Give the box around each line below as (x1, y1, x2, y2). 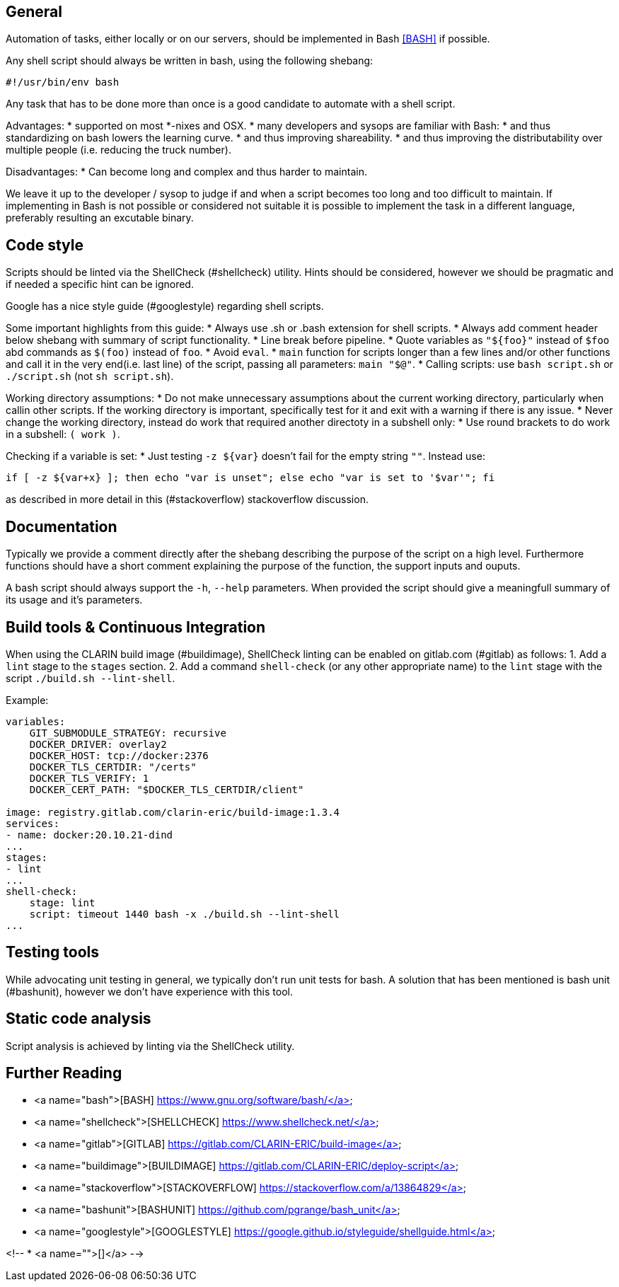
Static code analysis (6, 1010, 151, 1028)
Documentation (6, 517, 117, 536)
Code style (6, 236, 83, 254)
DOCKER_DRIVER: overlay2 (29, 738, 167, 750)
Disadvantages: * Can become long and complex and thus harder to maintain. (6, 166, 367, 178)
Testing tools (6, 943, 100, 962)
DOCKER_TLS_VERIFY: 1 (29, 772, 149, 784)
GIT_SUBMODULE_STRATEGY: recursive (29, 727, 226, 739)
